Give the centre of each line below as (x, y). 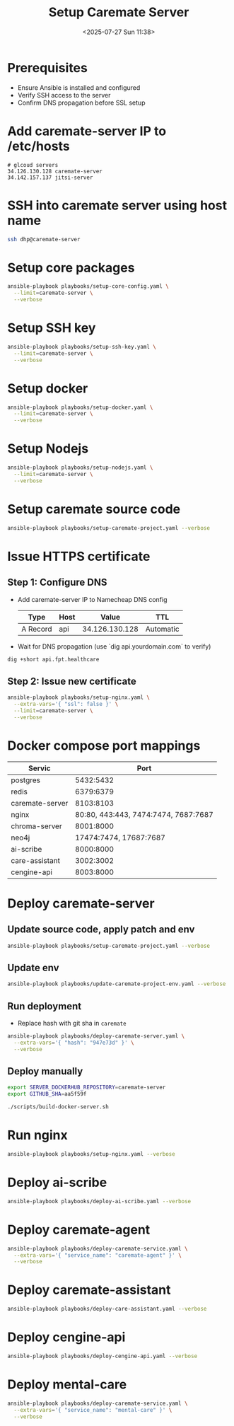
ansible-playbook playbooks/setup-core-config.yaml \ (88, 286)
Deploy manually (45, 1071)
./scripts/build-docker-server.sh (58, 1107)
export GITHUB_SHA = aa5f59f (47, 1094)
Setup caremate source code (94, 509)
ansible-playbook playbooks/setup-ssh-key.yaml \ (82, 347)
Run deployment (45, 1006)
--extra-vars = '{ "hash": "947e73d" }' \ (74, 1043)
